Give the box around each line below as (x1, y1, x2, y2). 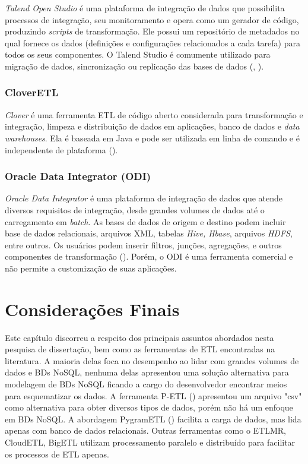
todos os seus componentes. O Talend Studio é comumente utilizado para (5, 48, 271, 61)
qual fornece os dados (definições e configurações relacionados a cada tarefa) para (5, 36, 300, 49)
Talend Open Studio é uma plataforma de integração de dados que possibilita (5, 2, 285, 14)
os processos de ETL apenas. (5, 447, 109, 460)
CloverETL (5, 85, 59, 100)
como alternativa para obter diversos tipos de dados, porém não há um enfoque (5, 401, 293, 414)
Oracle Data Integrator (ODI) (5, 169, 151, 184)
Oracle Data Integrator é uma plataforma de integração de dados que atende (5, 192, 282, 204)
